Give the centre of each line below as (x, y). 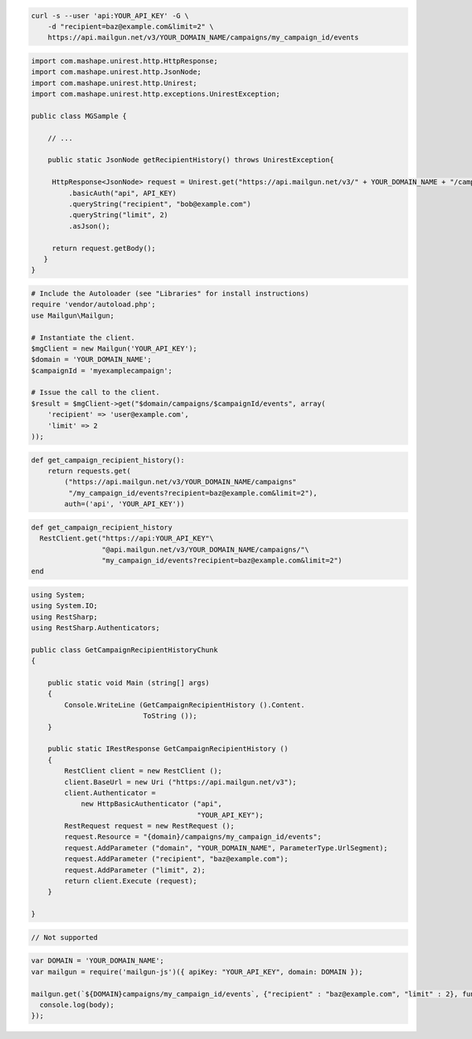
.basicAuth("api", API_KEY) (122, 193)
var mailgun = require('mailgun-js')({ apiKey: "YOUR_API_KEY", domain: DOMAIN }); (197, 972)
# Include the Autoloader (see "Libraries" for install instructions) (170, 293)
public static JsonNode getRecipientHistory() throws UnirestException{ (191, 160)
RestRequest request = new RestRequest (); (149, 826)
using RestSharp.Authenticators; (96, 628)
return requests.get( (89, 471)
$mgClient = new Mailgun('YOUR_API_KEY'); (114, 348)
